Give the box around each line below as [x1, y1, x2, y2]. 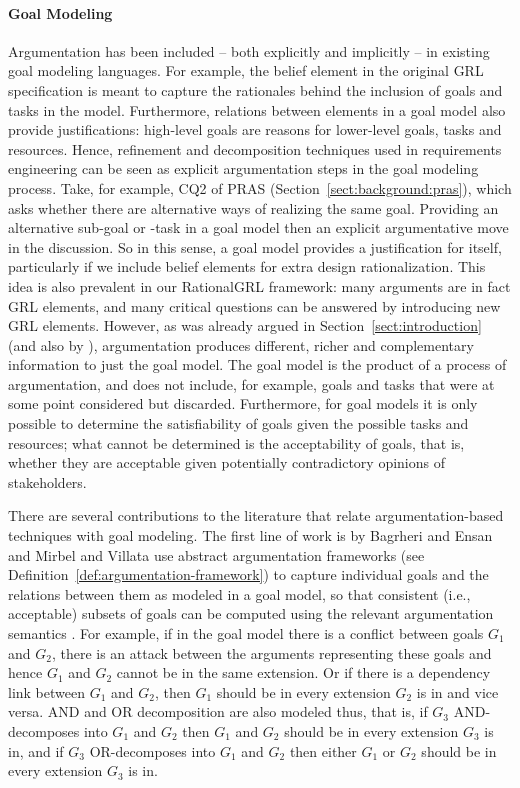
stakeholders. [8, 471, 87, 492]
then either [289, 740, 357, 761]
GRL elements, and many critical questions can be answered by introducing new [8, 295, 501, 316]
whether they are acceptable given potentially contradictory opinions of [8, 452, 445, 473]
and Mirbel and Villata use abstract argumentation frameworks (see [8, 544, 425, 565]
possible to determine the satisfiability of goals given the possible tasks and [8, 413, 469, 434]
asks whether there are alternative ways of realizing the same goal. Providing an [8, 197, 499, 218]
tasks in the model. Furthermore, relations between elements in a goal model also [8, 99, 506, 120]
